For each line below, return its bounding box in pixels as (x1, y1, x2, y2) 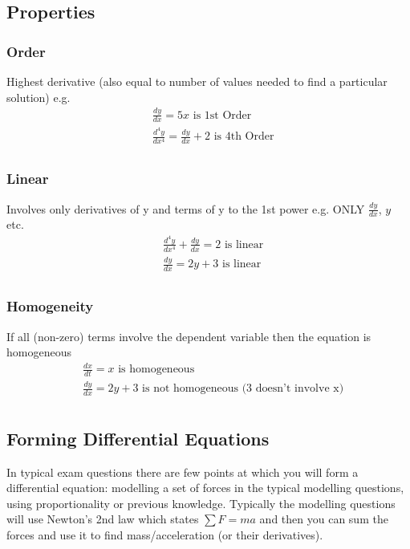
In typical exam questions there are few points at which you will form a (6, 463, 359, 480)
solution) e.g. (6, 88, 71, 105)
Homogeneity (6, 296, 94, 316)
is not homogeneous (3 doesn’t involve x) (142, 383, 344, 395)
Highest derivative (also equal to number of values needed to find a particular (6, 73, 388, 89)
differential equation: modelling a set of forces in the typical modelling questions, (6, 479, 404, 496)
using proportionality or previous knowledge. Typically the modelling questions (6, 494, 396, 511)
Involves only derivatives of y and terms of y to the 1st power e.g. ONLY (6, 200, 365, 217)
